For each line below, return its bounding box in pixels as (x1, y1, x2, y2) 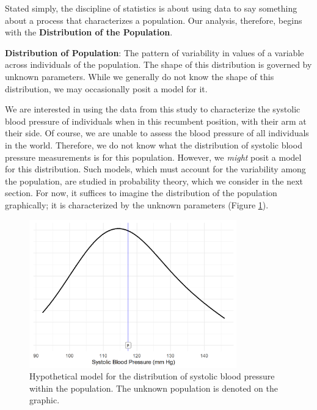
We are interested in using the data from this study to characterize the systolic (5, 103, 301, 115)
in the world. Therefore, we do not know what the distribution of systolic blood (5, 138, 302, 151)
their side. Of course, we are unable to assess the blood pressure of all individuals (5, 126, 309, 139)
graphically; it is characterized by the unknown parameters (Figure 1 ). (5, 198, 269, 211)
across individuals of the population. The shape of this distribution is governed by (5, 58, 312, 71)
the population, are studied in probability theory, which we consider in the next (5, 174, 304, 187)
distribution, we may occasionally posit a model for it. (5, 82, 208, 95)
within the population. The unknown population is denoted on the (29, 381, 278, 394)
